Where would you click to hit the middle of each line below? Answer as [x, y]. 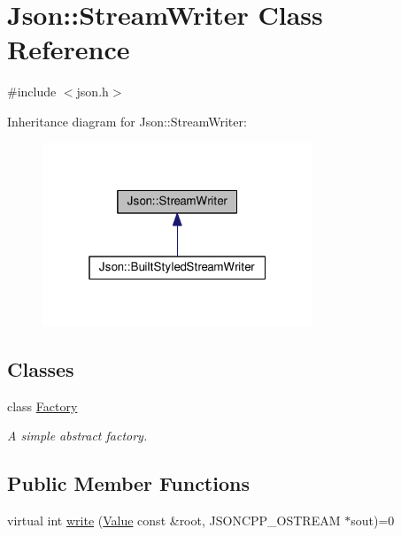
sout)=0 [373, 521]
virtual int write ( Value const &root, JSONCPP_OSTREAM [174, 521]
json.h [93, 92]
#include [32, 92]
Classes [41, 369]
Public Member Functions [128, 483]
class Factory [42, 406]
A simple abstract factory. [77, 436]
